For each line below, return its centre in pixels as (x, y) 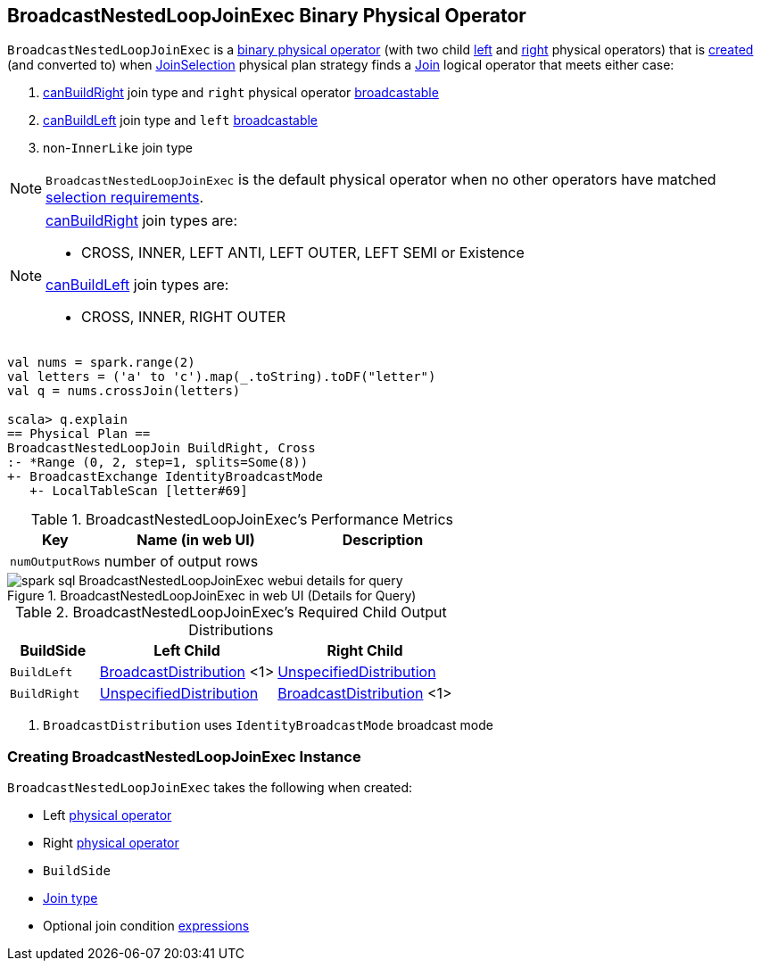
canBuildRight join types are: (142, 221)
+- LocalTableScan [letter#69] (139, 491)
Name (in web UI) (196, 540)
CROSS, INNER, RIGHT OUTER (183, 317)
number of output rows (181, 562)
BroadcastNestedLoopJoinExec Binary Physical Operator (267, 16)
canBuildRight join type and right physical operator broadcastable (241, 93)
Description (383, 540)
